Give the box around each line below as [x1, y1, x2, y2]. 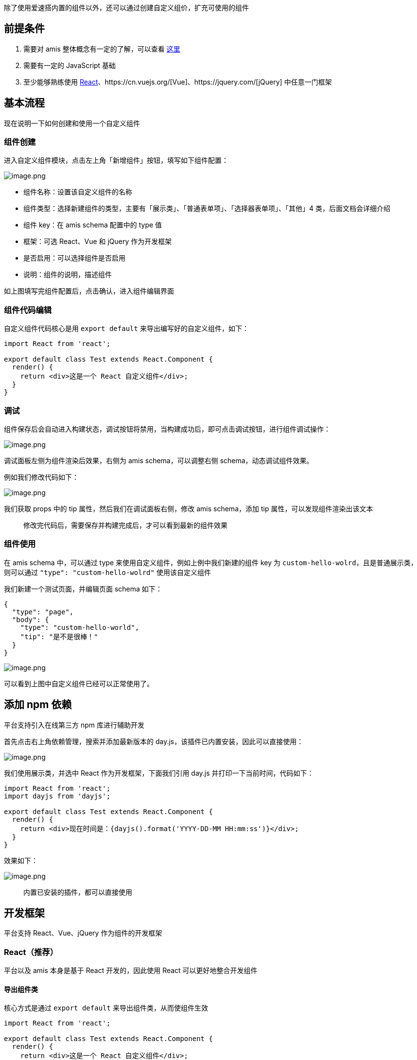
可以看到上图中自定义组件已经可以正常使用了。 [4, 679, 154, 688]
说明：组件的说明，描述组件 [23, 270, 112, 279]
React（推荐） [4, 947, 58, 957]
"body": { [12, 615, 49, 624]
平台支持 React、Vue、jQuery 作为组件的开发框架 [4, 929, 162, 938]
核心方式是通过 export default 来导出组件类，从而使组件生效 [4, 1004, 208, 1012]
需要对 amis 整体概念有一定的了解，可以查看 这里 [23, 44, 180, 53]
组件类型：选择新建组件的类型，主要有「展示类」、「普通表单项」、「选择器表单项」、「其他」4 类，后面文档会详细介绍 [23, 204, 390, 213]
